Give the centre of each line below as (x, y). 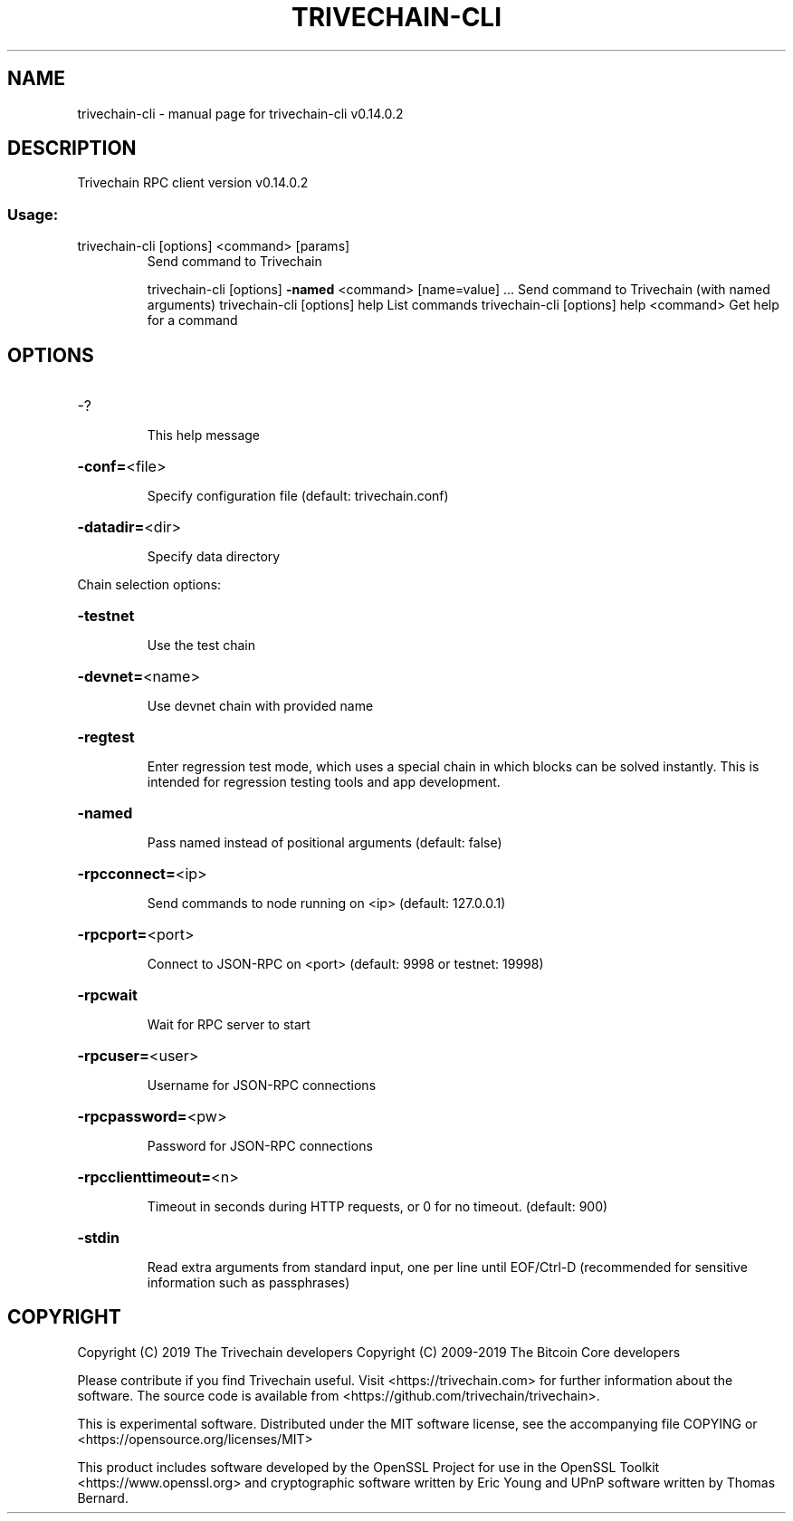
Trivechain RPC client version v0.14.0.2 (193, 183)
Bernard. (103, 1497)
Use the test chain (201, 646)
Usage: (33, 214)
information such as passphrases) (248, 1283)
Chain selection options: (149, 585)
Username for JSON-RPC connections (262, 1086)
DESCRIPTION (72, 148)
